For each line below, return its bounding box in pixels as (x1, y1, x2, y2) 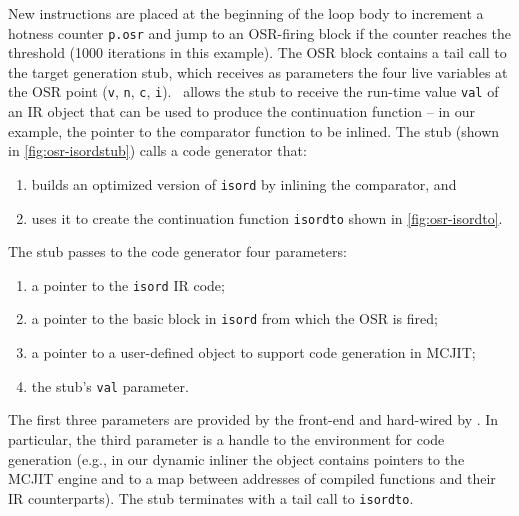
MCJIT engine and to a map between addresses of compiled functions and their (8, 468, 496, 489)
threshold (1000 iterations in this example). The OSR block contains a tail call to (8, 42, 507, 63)
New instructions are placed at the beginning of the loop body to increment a (8, 3, 484, 23)
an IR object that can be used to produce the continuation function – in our (8, 101, 476, 122)
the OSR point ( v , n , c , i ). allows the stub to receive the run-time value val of (8, 81, 499, 102)
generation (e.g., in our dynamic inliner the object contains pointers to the (8, 448, 465, 469)
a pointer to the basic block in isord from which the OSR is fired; (31, 308, 438, 329)
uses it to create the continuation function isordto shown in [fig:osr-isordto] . (31, 207, 503, 228)
